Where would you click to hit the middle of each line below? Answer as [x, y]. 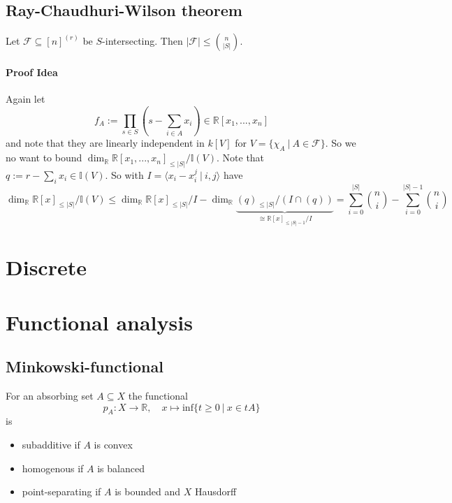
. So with [124, 174]
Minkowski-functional [85, 366]
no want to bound [44, 158]
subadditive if [51, 445]
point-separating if [61, 491]
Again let [25, 99]
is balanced [121, 468]
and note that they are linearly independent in [105, 143]
